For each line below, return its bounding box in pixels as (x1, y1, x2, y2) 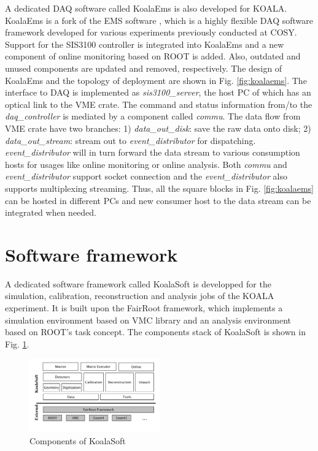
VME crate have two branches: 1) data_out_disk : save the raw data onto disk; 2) (5, 121, 311, 134)
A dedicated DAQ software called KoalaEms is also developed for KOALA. (5, 2, 287, 14)
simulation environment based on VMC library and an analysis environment (5, 313, 292, 326)
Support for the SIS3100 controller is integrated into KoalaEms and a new (5, 37, 284, 50)
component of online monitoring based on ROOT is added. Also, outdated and (5, 50, 301, 63)
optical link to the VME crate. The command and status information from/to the (5, 97, 312, 110)
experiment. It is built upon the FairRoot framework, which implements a (5, 301, 283, 314)
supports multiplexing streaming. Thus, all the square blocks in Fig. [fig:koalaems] (5, 181, 314, 194)
